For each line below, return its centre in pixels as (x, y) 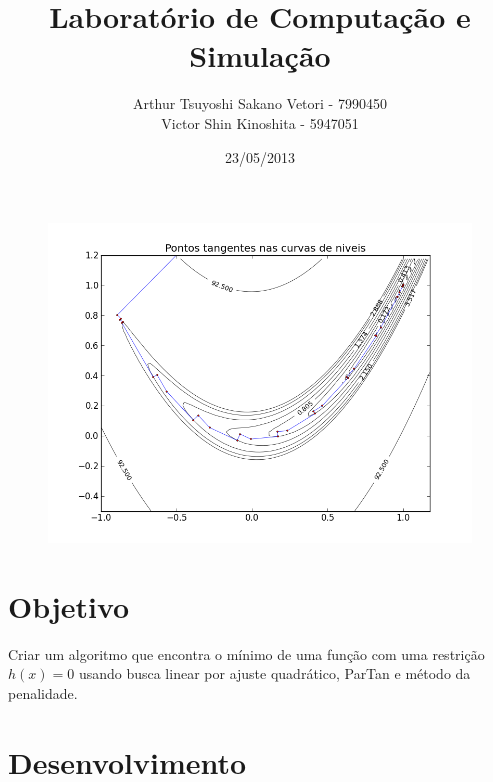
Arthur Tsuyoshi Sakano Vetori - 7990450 (260, 103)
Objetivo (69, 605)
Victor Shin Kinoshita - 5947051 (260, 122)
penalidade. (43, 692)
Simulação (260, 55)
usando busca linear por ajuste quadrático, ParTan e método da (274, 673)
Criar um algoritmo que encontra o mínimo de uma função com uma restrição (246, 653)
